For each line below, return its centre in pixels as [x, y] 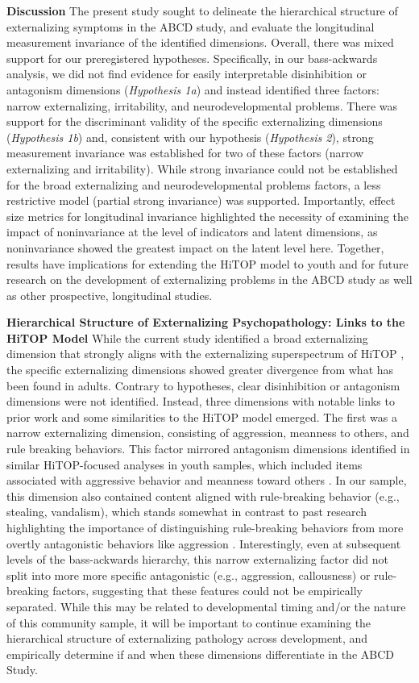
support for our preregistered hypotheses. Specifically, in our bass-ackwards [192, 58]
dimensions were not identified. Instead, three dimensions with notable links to [201, 401]
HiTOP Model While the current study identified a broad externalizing [187, 337]
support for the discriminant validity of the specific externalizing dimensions [195, 121]
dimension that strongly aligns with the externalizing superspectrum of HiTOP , [205, 354]
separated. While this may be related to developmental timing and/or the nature [206, 606]
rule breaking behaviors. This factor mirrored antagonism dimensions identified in [208, 449]
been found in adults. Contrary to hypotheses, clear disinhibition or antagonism [203, 385]
